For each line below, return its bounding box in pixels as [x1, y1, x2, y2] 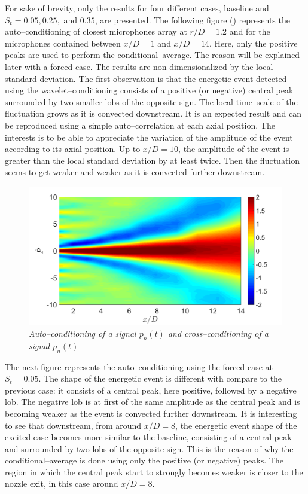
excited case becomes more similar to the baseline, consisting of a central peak [5, 431, 292, 443]
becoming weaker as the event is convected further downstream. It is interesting [5, 407, 297, 419]
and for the [229, 25, 270, 38]
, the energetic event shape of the [175, 419, 297, 431]
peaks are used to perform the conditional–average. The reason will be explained [5, 48, 300, 61]
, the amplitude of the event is [178, 142, 289, 155]
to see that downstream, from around [5, 419, 142, 431]
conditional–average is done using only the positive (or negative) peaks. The [5, 454, 283, 466]
